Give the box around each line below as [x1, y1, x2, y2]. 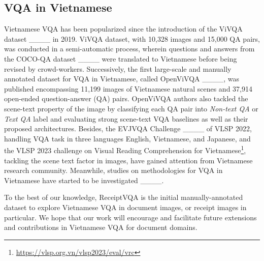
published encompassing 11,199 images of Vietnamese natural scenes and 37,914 [4, 83, 252, 94]
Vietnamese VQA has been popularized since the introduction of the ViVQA [4, 23, 243, 34]
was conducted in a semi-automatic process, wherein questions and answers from [4, 43, 255, 54]
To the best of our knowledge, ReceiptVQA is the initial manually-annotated [4, 192, 243, 202]
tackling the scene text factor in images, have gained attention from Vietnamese [4, 155, 253, 165]
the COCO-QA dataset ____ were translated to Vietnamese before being [4, 53, 237, 64]
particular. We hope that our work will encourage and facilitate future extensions [4, 212, 257, 222]
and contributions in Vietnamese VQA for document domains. [4, 222, 197, 233]
